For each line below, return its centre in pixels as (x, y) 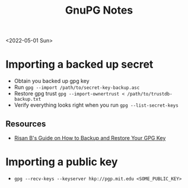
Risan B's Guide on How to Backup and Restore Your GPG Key (90, 138)
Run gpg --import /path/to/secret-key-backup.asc (77, 87)
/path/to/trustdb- (149, 94)
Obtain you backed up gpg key (52, 81)
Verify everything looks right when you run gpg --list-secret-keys (96, 105)
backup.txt (28, 99)
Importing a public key (62, 162)
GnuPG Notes (99, 10)
